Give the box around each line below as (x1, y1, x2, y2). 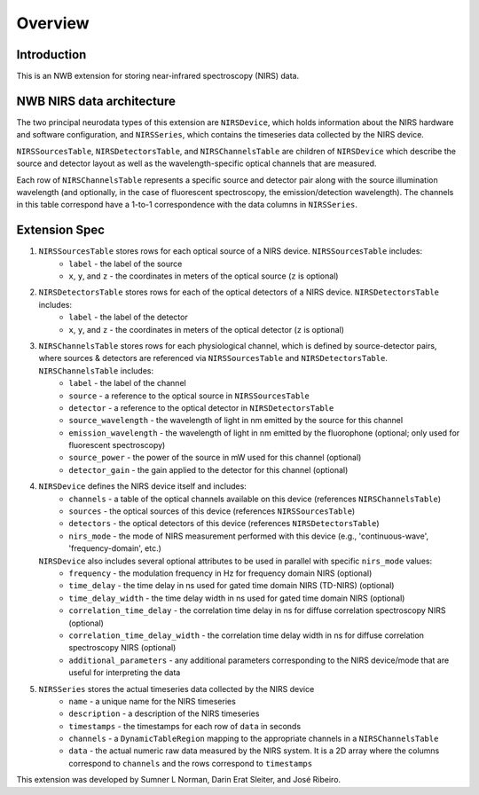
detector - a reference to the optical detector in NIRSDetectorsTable (68, 402, 334, 413)
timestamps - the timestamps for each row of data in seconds (68, 720, 302, 731)
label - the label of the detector (68, 311, 188, 323)
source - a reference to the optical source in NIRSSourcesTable (68, 390, 310, 401)
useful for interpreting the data (68, 667, 181, 678)
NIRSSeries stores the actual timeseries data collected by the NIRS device (38, 683, 315, 694)
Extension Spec (16, 223, 106, 238)
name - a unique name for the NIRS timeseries (68, 696, 237, 706)
